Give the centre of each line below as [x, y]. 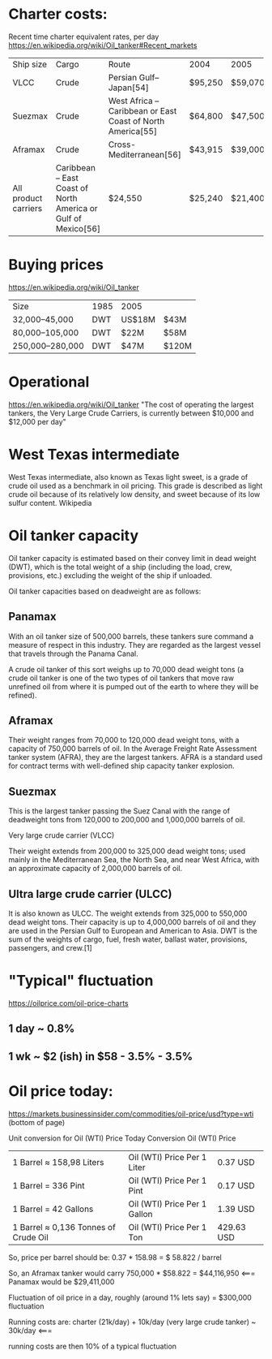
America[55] [133, 131]
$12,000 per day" [37, 421]
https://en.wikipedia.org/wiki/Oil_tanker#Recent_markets [103, 45]
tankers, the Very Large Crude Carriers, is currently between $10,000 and [131, 413]
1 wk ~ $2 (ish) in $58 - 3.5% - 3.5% [101, 1056]
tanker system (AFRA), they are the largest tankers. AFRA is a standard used [136, 757]
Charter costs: [58, 14]
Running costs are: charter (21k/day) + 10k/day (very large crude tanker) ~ [132, 1322]
